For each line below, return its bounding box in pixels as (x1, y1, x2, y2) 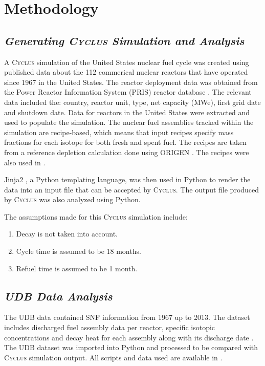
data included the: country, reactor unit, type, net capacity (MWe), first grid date (4, 96, 261, 107)
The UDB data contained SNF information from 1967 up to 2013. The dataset (4, 312, 250, 322)
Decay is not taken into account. (16, 228, 118, 239)
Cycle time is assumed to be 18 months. (16, 246, 141, 256)
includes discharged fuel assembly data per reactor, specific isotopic (4, 322, 215, 333)
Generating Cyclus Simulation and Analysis (4, 32, 245, 48)
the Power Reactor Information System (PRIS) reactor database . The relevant (4, 87, 252, 97)
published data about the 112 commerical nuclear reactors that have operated (4, 67, 248, 77)
